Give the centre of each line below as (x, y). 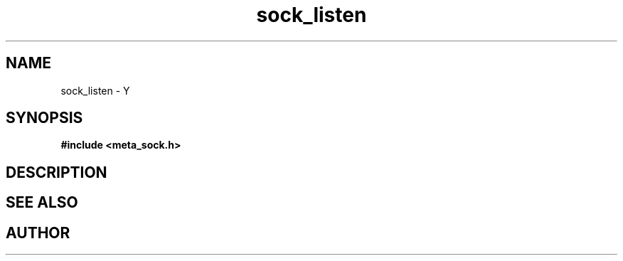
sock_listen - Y (95, 90)
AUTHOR (38, 233)
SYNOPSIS (44, 118)
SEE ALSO (42, 203)
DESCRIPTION (57, 172)
